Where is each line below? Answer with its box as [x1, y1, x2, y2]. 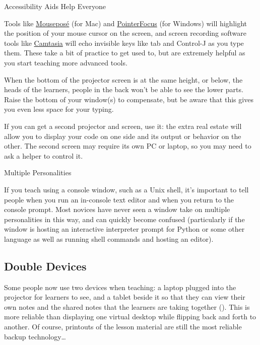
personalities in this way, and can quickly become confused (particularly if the [4, 214, 245, 224]
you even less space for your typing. [4, 104, 114, 114]
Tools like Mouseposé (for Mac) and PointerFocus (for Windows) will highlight [4, 18, 247, 28]
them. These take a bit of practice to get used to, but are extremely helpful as [4, 47, 245, 58]
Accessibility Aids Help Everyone [4, 1, 106, 11]
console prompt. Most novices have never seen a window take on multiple [4, 204, 230, 215]
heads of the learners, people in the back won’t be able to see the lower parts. [4, 84, 243, 95]
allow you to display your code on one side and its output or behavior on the [4, 130, 241, 141]
